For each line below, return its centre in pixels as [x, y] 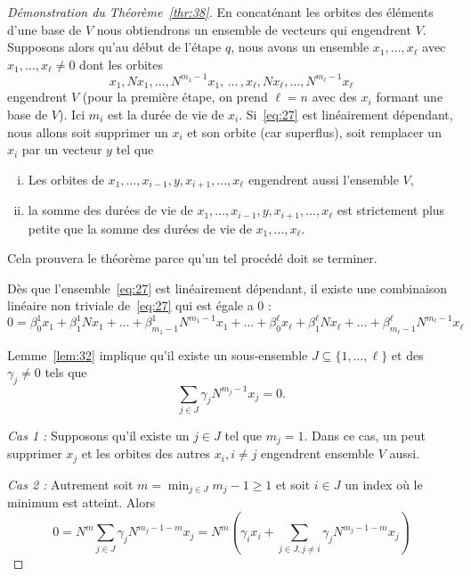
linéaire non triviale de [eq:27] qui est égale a [130, 305]
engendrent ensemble [317, 453]
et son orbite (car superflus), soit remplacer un [314, 132]
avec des [334, 97]
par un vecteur [62, 149]
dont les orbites [122, 64]
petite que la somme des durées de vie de [140, 228]
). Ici [72, 114]
